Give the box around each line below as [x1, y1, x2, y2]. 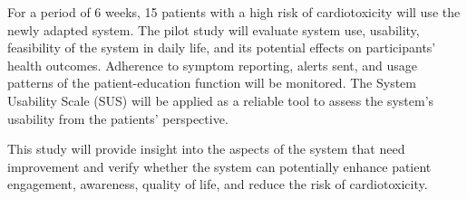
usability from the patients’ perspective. [7, 109, 229, 128]
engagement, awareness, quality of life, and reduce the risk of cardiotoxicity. [7, 175, 428, 194]
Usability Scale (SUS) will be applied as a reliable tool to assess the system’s [7, 90, 434, 109]
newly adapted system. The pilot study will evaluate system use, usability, [7, 20, 420, 39]
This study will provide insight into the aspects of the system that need [7, 139, 405, 158]
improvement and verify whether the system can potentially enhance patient [7, 156, 432, 175]
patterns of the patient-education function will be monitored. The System [7, 73, 416, 92]
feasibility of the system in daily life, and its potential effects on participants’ [7, 38, 436, 57]
